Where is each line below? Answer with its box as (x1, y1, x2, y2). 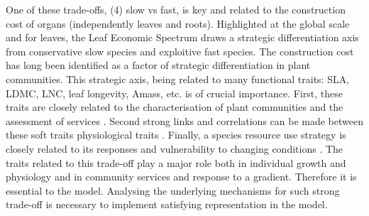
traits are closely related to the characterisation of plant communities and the (6, 99, 343, 114)
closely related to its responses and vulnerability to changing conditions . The (6, 141, 343, 156)
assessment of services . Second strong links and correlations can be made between (6, 113, 363, 128)
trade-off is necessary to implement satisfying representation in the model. (6, 197, 328, 212)
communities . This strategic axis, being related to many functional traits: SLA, (6, 71, 350, 86)
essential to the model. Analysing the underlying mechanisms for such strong (6, 183, 340, 198)
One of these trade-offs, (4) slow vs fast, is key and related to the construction (6, 2, 346, 16)
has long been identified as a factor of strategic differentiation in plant (6, 58, 311, 72)
